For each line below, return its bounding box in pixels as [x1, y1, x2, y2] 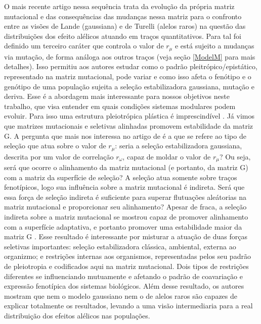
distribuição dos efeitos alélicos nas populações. [4, 310, 150, 320]
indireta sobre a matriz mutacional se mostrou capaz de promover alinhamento [4, 211, 248, 222]
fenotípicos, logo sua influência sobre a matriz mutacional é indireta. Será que [4, 182, 245, 192]
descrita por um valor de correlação [4, 151, 114, 161]
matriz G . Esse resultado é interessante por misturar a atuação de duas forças [4, 231, 248, 242]
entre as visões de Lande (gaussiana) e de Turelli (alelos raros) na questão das [4, 21, 246, 31]
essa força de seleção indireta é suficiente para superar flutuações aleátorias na [4, 191, 247, 202]
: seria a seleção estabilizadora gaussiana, [115, 140, 242, 151]
